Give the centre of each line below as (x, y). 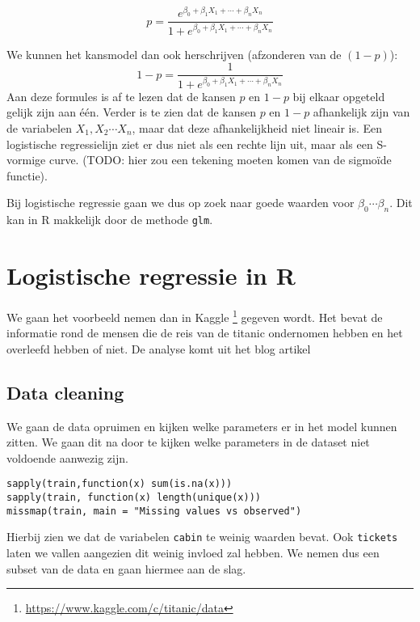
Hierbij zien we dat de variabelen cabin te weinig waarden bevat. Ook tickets (202, 537)
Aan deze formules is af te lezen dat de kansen (121, 96)
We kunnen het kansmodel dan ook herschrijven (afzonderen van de (174, 54)
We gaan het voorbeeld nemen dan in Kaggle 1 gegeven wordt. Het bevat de (195, 315)
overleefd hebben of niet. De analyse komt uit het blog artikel (159, 348)
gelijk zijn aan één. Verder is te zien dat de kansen (131, 112)
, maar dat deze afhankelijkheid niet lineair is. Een (257, 127)
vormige (26, 160)
